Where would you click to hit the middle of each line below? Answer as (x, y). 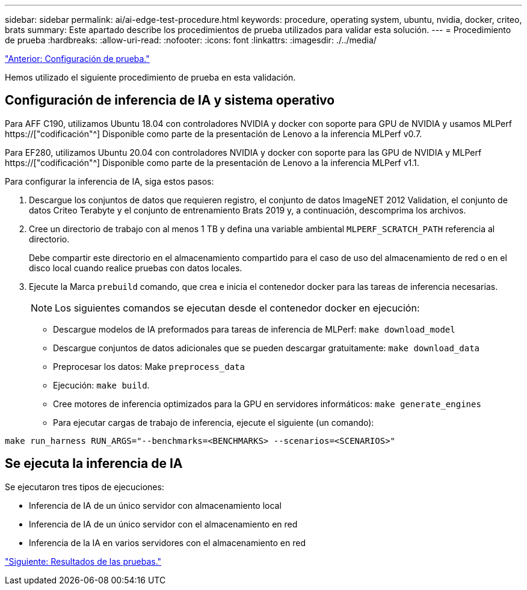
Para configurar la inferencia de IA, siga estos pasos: (109, 181)
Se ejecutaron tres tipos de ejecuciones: (85, 487)
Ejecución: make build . (101, 385)
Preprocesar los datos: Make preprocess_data (149, 366)
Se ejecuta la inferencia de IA (94, 464)
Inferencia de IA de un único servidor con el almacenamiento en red (163, 524)
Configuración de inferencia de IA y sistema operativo (170, 100)
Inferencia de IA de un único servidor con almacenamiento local (155, 505)
